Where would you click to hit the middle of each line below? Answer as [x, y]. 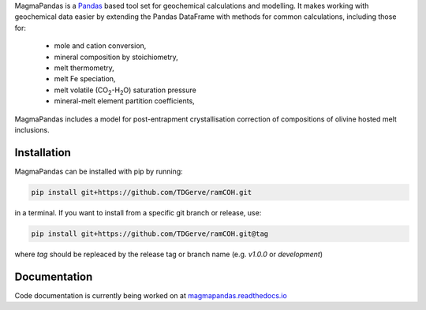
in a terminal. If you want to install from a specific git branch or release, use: [138, 212]
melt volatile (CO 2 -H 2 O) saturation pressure [125, 91]
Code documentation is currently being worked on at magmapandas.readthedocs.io [151, 295]
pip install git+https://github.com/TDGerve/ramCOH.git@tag [150, 233]
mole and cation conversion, [100, 46]
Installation [43, 153]
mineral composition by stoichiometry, [116, 57]
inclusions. [32, 129]
